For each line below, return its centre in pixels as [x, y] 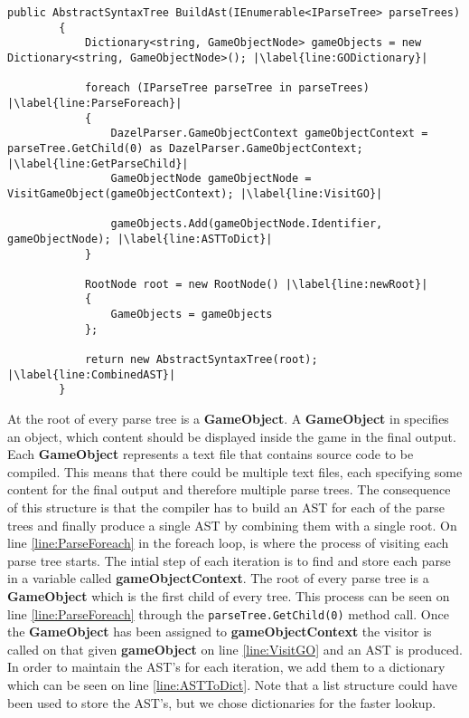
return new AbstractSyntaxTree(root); [201, 360]
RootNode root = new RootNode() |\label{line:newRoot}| [256, 284]
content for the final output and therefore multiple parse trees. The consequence [229, 489]
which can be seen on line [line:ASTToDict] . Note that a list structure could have [232, 685]
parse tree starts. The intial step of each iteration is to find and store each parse [229, 560]
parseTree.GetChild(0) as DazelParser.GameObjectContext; [185, 148]
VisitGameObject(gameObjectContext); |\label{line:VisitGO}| [195, 193]
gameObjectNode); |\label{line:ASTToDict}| [140, 239]
